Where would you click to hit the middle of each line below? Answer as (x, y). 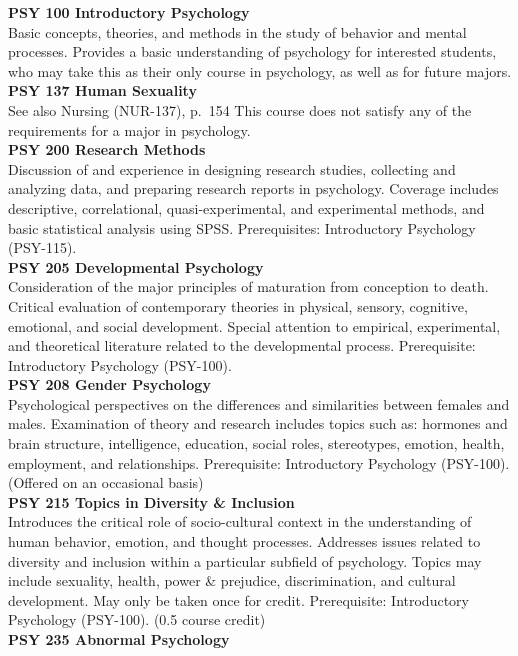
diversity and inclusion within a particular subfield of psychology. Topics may (245, 560)
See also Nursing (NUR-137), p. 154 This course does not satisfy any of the (240, 109)
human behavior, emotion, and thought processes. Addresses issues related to (244, 541)
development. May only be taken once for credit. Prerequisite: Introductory (238, 599)
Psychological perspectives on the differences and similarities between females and (259, 403)
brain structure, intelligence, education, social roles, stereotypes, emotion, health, (256, 443)
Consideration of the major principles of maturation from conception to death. (248, 286)
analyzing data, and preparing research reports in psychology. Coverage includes (253, 188)
